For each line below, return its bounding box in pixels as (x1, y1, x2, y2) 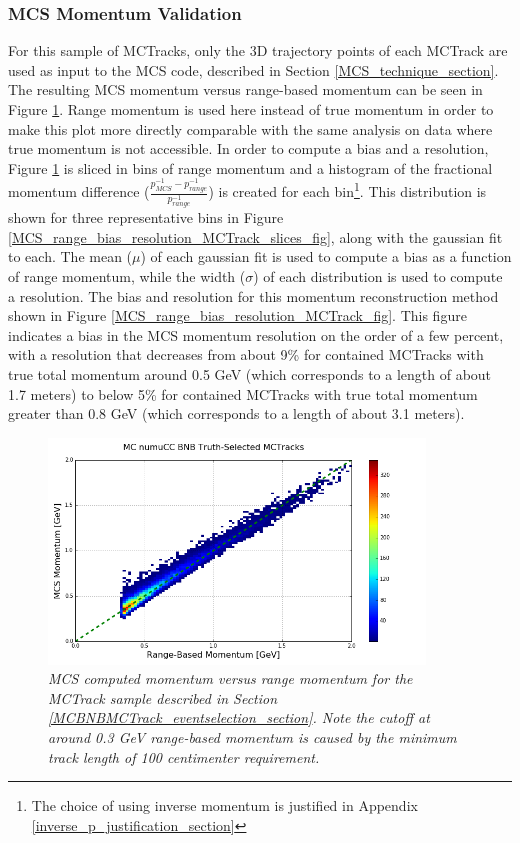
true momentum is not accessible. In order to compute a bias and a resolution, (8, 138, 489, 159)
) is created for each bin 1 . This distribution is (208, 178, 487, 202)
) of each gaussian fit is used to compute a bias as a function (140, 246, 512, 267)
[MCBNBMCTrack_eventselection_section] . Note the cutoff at (48, 707, 430, 728)
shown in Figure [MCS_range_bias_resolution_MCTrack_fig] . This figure (8, 305, 467, 326)
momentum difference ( (8, 181, 150, 202)
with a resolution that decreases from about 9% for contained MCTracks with (8, 344, 484, 365)
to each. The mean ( (8, 246, 133, 267)
